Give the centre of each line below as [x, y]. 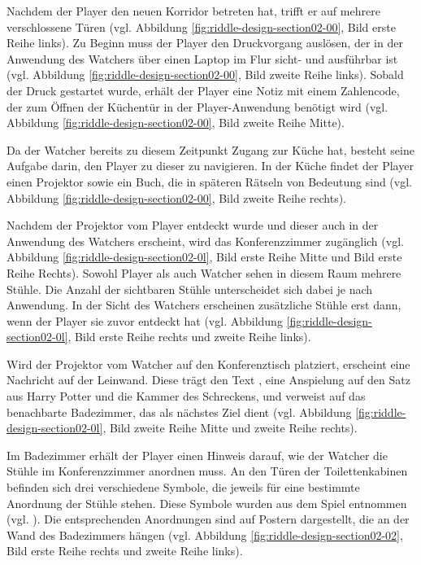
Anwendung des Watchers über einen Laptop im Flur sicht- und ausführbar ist [202, 58]
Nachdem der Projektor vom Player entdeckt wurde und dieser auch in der [193, 225]
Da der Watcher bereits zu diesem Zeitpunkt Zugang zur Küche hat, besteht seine [210, 149]
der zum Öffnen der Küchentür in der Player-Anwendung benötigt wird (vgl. [197, 106]
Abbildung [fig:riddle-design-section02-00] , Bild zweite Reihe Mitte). [176, 123]
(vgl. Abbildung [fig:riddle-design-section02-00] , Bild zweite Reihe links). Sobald [205, 74]
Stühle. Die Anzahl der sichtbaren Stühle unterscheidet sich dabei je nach [190, 289]
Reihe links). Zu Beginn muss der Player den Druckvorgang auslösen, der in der [205, 43]
